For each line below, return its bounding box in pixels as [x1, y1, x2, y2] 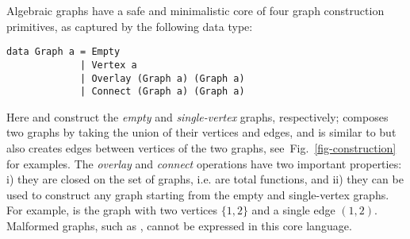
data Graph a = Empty [6, 46, 121, 58]
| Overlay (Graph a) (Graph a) [80, 72, 245, 84]
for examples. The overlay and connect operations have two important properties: [6, 155, 402, 172]
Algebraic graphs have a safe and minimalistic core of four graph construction [6, 2, 385, 18]
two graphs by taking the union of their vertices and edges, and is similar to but [6, 124, 397, 141]
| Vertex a [80, 59, 137, 71]
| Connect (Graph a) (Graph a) [80, 86, 245, 98]
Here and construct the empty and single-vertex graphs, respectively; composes [6, 108, 389, 125]
